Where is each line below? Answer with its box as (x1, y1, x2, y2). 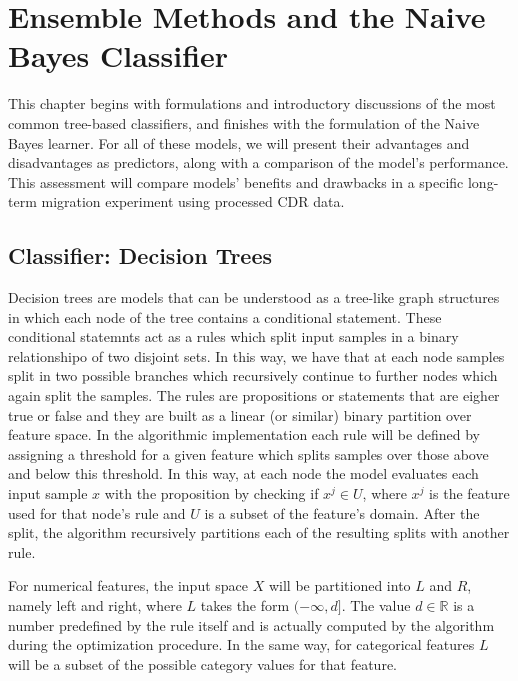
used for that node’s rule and (8, 502, 186, 523)
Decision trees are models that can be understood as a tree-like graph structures (8, 287, 500, 308)
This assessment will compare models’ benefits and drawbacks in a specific (8, 171, 464, 192)
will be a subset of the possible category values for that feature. (8, 653, 397, 674)
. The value (341, 594, 411, 615)
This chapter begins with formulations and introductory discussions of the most (8, 93, 496, 114)
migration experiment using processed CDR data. (41, 191, 345, 212)
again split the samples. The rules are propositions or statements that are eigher (8, 385, 500, 406)
